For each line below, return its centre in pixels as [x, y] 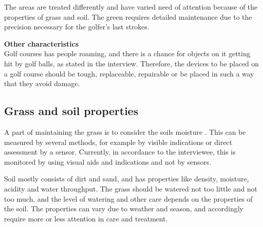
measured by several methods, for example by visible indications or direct [118, 142]
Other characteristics [42, 43]
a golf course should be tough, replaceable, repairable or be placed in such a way [129, 73]
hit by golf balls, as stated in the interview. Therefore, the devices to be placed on [131, 63]
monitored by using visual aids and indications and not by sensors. [108, 161]
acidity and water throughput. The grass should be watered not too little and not [131, 188]
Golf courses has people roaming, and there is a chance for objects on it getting [127, 53]
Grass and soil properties [71, 111]
